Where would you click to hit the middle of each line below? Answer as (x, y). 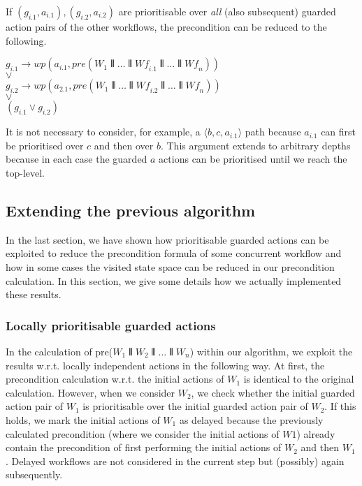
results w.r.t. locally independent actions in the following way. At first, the (165, 365)
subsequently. (34, 474)
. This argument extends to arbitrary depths (255, 145)
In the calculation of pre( (59, 351)
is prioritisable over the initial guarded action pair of (195, 406)
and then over (124, 145)
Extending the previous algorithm (131, 210)
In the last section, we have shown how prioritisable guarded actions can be (167, 239)
